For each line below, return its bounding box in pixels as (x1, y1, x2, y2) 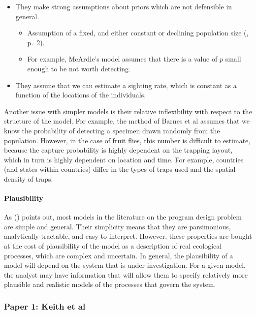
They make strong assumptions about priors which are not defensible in (15, 1, 232, 11)
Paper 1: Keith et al (4, 300, 86, 312)
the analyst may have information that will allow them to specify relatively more (4, 269, 248, 280)
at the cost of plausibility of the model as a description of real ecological (4, 241, 222, 251)
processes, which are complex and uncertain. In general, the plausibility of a (4, 250, 233, 260)
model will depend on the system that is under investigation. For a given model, (4, 260, 246, 270)
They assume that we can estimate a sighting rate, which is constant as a (15, 80, 237, 90)
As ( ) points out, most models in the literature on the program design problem (4, 212, 242, 222)
